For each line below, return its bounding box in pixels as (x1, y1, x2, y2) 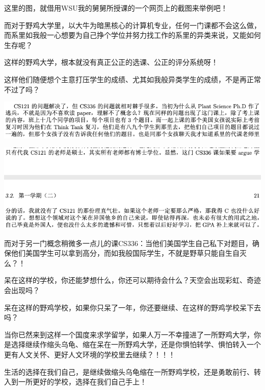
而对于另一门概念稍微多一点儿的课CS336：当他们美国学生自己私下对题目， (4, 237, 252, 248)
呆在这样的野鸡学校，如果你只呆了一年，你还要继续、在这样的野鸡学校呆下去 (4, 302, 261, 312)
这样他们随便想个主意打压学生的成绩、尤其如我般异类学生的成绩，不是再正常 (4, 74, 261, 84)
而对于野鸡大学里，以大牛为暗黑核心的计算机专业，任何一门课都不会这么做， (4, 19, 261, 30)
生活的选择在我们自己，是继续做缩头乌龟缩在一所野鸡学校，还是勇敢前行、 (4, 366, 254, 377)
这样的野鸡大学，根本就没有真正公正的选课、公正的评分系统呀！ (4, 57, 218, 67)
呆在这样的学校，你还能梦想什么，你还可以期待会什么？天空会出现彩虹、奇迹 (4, 275, 261, 285)
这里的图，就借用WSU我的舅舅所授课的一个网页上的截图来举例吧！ (4, 3, 228, 13)
